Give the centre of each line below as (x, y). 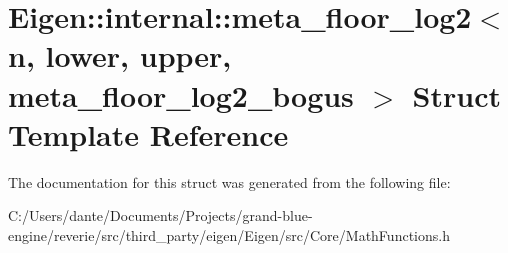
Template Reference (148, 133)
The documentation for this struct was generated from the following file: (229, 181)
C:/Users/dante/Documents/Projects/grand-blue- (160, 215)
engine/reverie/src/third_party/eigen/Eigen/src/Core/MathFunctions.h (229, 234)
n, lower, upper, (120, 55)
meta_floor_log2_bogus (181, 94)
